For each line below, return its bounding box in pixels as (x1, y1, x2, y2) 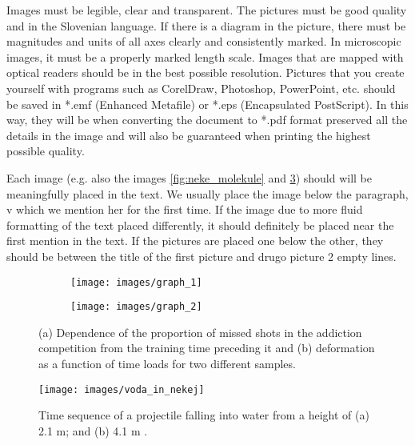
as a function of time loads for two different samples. (38, 355, 296, 371)
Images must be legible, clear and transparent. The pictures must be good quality (6, 2, 407, 18)
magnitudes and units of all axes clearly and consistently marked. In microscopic (6, 33, 401, 50)
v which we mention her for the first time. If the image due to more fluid (6, 201, 363, 218)
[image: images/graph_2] (70, 301, 202, 313)
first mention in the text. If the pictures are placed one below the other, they (6, 232, 384, 249)
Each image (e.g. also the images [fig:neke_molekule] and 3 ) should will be (6, 169, 372, 186)
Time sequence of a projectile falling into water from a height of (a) (38, 407, 369, 423)
